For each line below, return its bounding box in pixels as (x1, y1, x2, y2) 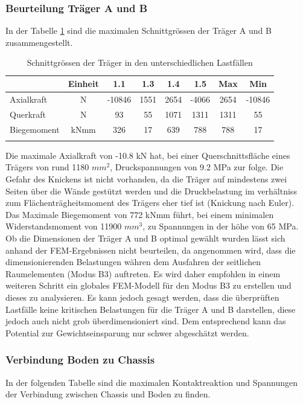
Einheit (68, 77, 99, 89)
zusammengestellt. (5, 36, 73, 48)
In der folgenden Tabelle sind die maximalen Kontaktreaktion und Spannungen (5, 376, 298, 388)
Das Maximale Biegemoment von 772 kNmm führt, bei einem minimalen (5, 208, 274, 220)
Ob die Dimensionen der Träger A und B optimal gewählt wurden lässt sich (5, 232, 285, 245)
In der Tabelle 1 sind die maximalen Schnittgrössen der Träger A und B (5, 24, 272, 37)
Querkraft (10, 107, 46, 120)
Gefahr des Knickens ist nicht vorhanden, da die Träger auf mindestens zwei (5, 173, 287, 185)
